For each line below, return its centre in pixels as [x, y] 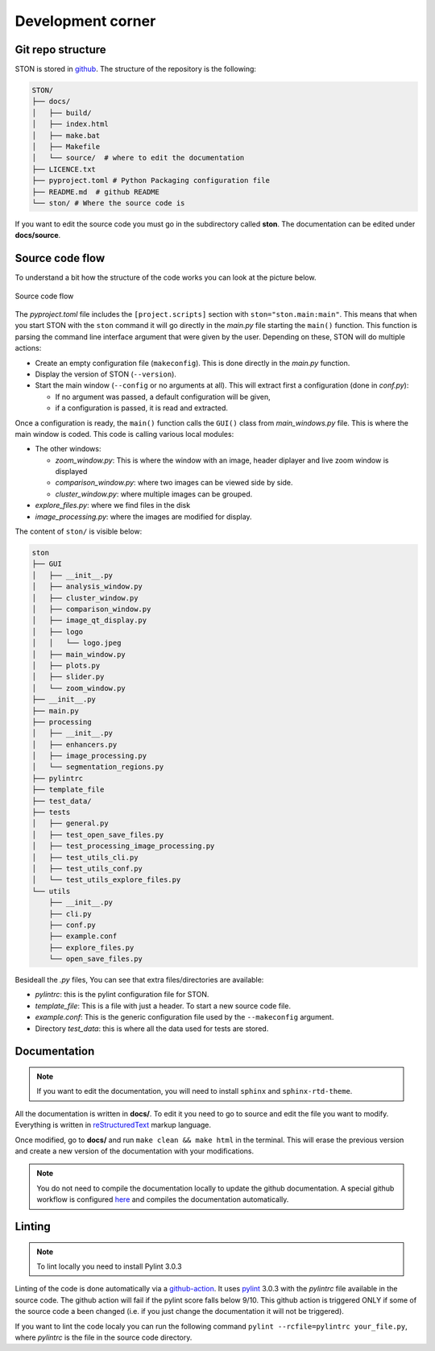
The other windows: [68, 449]
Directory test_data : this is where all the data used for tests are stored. [152, 1029]
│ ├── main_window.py [79, 654]
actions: [28, 348]
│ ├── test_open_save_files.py [98, 835]
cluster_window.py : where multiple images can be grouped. [154, 494]
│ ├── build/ [62, 112]
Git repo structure [60, 50]
